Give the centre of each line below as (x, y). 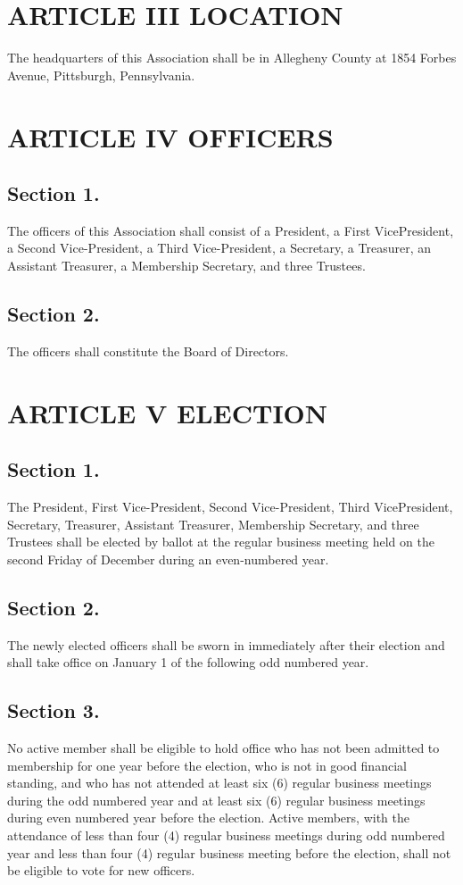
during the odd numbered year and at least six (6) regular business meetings (216, 800)
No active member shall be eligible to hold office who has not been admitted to (223, 748)
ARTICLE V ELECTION (167, 412)
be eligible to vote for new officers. (101, 870)
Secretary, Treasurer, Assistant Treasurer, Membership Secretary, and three (213, 524)
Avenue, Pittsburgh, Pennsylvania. (101, 75)
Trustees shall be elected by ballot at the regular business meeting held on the (221, 542)
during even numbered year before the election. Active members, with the (208, 818)
